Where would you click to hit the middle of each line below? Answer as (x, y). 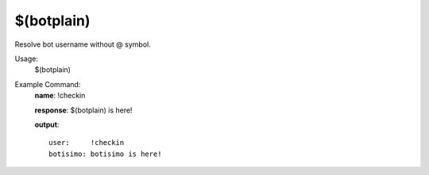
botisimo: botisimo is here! (105, 154)
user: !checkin (87, 143)
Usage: (27, 59)
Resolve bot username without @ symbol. (83, 44)
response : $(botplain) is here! (83, 110)
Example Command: (48, 84)
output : (47, 124)
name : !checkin (60, 96)
